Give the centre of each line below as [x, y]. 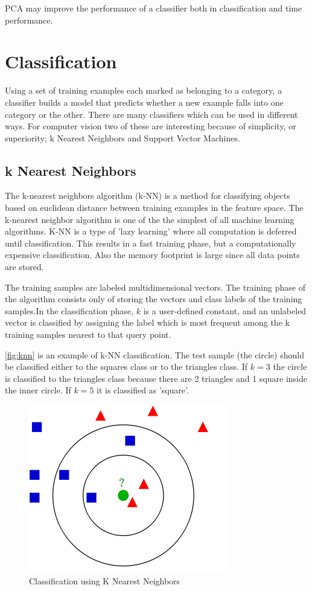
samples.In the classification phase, [69, 310]
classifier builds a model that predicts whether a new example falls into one [144, 102]
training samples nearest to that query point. [88, 334]
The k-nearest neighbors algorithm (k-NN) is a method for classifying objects [148, 195]
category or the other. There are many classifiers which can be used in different [151, 114]
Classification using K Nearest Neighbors [105, 580]
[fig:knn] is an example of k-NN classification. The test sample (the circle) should [154, 354]
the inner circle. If [38, 390]
